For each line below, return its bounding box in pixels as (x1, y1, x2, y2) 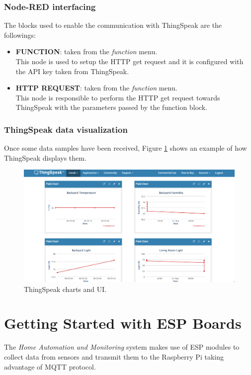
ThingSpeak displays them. (4, 152, 86, 163)
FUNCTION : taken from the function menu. (15, 46, 158, 57)
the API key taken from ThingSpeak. (15, 66, 129, 76)
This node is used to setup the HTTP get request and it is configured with (15, 56, 244, 66)
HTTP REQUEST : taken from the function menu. (15, 83, 177, 93)
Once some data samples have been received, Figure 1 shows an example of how (4, 143, 247, 153)
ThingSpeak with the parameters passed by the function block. (15, 102, 208, 112)
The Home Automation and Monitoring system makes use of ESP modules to (4, 342, 240, 352)
